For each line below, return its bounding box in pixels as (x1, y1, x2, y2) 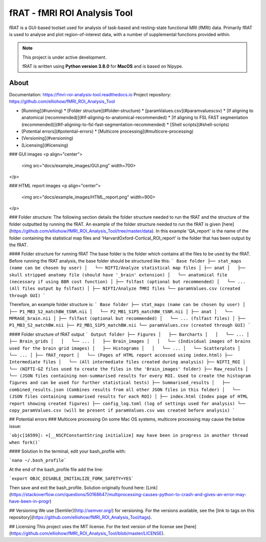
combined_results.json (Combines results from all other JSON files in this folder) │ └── (9, 387, 241, 392)
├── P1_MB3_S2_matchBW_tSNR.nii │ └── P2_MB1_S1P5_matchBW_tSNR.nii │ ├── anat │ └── (9, 309, 233, 314)
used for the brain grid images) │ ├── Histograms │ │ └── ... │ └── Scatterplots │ (9, 346, 241, 351)
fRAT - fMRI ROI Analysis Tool (9, 7, 133, 18)
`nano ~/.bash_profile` (9, 458, 66, 464)
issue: (9, 423, 22, 429)
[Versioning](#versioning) (21, 135, 74, 141)
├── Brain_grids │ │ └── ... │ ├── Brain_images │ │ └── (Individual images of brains (9, 339, 251, 344)
